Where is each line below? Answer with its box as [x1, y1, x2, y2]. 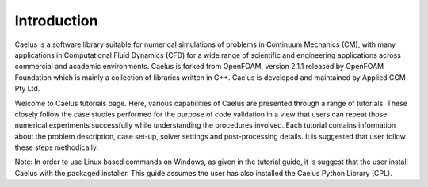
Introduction [14, 12, 98, 29]
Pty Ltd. [14, 84, 40, 93]
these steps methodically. [14, 143, 99, 152]
